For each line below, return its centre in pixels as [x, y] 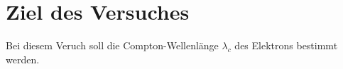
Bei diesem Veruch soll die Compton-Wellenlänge [112, 45]
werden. [23, 59]
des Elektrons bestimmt [286, 45]
